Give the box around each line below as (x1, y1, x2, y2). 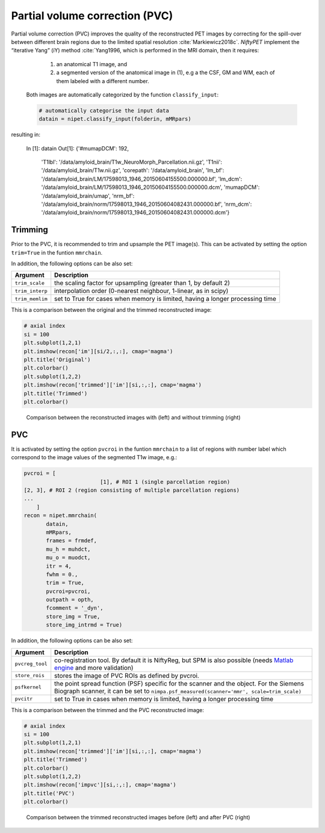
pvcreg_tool (14, 661, 48, 667)
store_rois (14, 672, 45, 679)
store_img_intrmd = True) (46, 622, 123, 628)
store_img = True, (46, 613, 101, 620)
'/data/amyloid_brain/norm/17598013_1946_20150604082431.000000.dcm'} (41, 209, 230, 216)
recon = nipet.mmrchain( (23, 512, 97, 519)
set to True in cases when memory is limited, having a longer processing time (54, 695, 274, 703)
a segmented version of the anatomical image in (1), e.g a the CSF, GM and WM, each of (56, 69, 275, 76)
